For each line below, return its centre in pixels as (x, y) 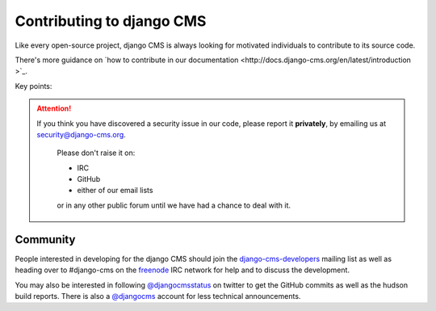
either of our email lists (115, 191)
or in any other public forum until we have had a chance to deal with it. (174, 205)
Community (45, 240)
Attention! (54, 108)
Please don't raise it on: (96, 153)
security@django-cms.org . (82, 134)
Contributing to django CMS (111, 21)
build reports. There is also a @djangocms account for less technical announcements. (158, 296)
